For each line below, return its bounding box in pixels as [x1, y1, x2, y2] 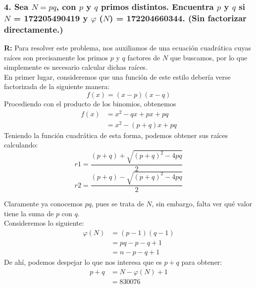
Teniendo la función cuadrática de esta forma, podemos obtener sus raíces [4, 130, 228, 140]
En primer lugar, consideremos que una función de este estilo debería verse [4, 71, 231, 82]
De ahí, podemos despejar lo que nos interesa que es [4, 257, 162, 267]
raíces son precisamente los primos [4, 52, 108, 62]
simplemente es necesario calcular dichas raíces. [4, 62, 148, 72]
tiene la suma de [4, 208, 54, 218]
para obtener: [181, 257, 222, 267]
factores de [127, 52, 160, 62]
